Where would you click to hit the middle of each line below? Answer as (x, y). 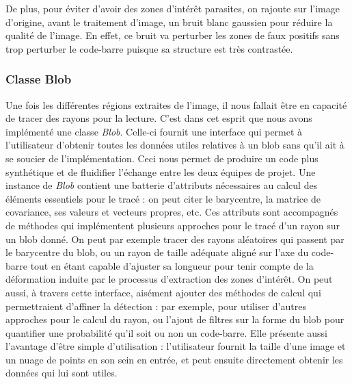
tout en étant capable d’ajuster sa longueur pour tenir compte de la (172, 265)
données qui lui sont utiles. (62, 373)
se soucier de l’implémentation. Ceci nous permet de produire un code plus (162, 158)
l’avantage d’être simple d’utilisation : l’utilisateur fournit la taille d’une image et (176, 346)
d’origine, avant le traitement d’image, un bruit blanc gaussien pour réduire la (169, 22)
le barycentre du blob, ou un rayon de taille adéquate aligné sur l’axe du (157, 252)
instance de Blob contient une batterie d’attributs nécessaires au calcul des (162, 185)
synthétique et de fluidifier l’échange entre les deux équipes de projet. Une (161, 171)
